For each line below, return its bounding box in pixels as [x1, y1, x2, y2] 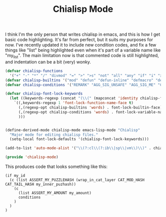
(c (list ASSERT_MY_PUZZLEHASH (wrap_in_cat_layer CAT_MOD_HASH [9, 177, 145, 183]
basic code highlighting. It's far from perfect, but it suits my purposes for [5, 37, 153, 43]
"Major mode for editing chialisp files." [9, 132, 98, 137]
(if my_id [5, 173, 26, 178]
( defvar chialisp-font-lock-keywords [5, 91, 83, 96]
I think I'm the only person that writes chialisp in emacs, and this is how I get [5, 31, 161, 38]
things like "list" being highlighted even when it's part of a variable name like [5, 47, 161, 53]
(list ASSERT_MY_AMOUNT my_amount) [18, 191, 92, 196]
